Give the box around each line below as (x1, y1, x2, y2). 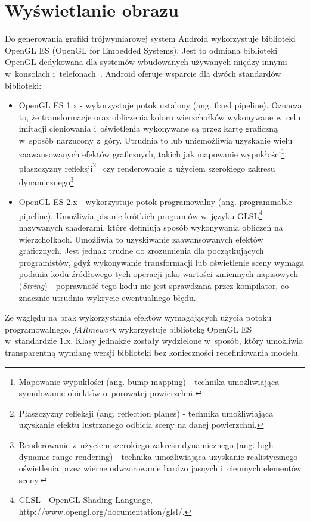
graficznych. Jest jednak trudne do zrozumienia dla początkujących (18, 244, 264, 257)
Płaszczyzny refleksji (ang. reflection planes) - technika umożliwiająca (18, 406, 274, 419)
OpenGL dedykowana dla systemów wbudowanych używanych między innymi (5, 55, 287, 68)
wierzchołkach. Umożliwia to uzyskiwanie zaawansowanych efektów (18, 232, 263, 245)
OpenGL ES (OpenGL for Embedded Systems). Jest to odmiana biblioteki (5, 44, 278, 56)
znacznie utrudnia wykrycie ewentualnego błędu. (18, 291, 196, 303)
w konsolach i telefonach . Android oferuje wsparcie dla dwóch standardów (5, 67, 281, 79)
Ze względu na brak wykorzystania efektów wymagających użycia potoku (5, 311, 272, 324)
